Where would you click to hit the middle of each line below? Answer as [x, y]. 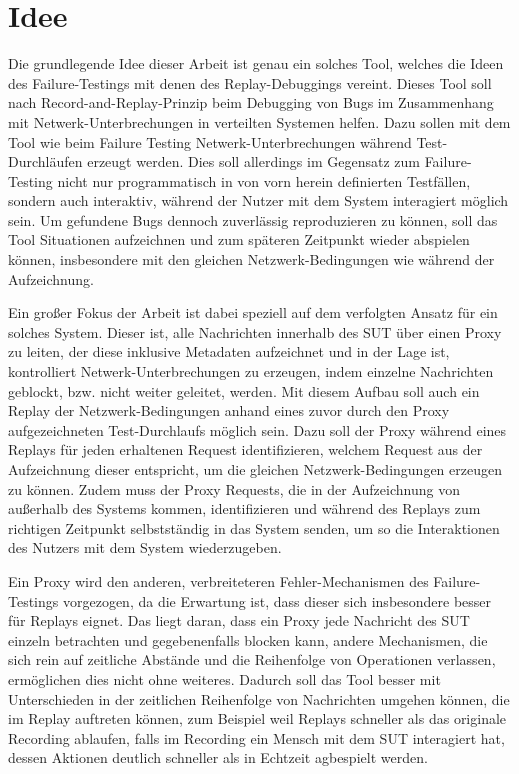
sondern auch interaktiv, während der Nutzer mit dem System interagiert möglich [258, 200]
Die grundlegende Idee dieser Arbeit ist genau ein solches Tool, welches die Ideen [256, 63]
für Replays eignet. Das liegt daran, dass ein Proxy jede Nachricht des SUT [239, 620]
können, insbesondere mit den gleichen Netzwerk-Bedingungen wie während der [251, 259]
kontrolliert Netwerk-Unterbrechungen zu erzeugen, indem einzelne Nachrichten [251, 371]
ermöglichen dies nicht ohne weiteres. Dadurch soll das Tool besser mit [224, 678]
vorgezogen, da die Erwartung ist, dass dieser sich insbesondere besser [277, 600]
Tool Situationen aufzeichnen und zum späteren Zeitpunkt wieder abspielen [239, 239]
